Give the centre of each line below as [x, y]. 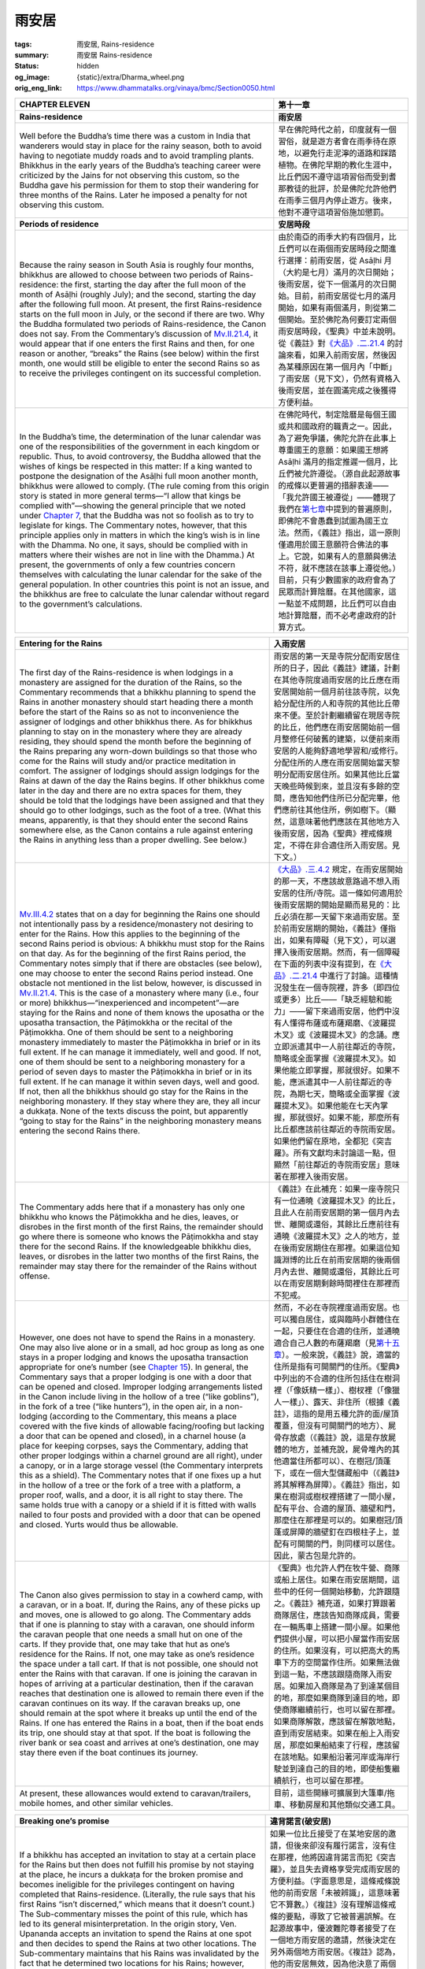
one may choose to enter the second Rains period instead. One [136, 973]
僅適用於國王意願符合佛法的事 [333, 544]
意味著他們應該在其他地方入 [349, 821]
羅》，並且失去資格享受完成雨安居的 [335, 1869]
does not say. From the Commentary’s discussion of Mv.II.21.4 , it [139, 333]
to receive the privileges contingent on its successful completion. [140, 373]
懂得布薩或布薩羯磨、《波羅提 [343, 1022]
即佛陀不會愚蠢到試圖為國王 [329, 521]
